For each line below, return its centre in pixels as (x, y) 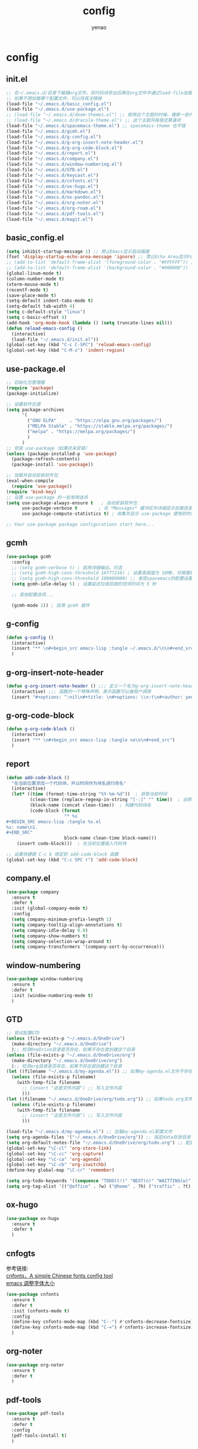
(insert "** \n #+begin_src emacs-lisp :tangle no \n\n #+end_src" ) (93, 740)
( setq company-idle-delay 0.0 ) (50, 930)
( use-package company (33, 892)
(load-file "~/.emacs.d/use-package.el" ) (58, 109)
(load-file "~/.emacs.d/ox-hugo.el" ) (52, 186)
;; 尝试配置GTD (23, 1033)
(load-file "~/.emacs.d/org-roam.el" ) (54, 208)
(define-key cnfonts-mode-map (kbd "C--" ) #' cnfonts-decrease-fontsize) (103, 1322)
